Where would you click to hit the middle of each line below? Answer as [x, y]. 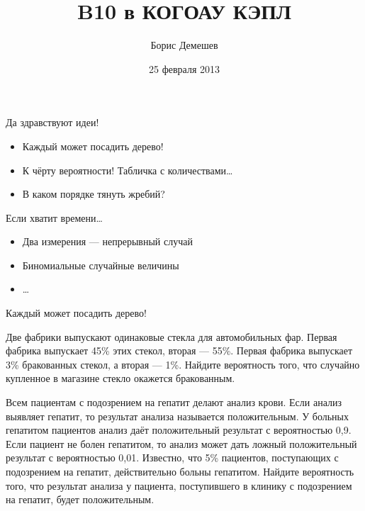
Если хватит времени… [54, 217]
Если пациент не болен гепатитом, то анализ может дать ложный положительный [181, 443]
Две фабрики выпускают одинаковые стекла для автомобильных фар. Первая [172, 336]
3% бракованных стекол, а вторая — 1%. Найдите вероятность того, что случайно [183, 364]
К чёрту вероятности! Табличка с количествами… [128, 170]
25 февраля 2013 [184, 68]
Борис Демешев [184, 45]
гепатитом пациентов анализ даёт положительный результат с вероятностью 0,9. [179, 430]
